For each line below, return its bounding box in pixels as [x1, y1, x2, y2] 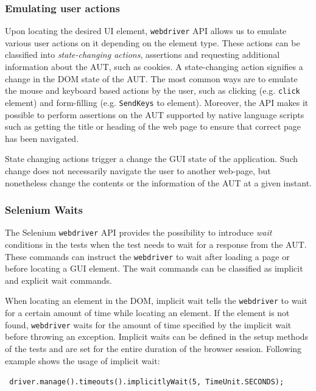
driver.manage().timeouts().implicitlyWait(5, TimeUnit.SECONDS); [9, 378, 284, 387]
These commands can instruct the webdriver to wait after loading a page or [5, 250, 290, 262]
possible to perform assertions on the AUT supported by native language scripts [5, 108, 304, 121]
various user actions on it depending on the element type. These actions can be [5, 36, 300, 49]
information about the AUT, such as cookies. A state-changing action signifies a [5, 60, 303, 73]
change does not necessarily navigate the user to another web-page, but [5, 164, 271, 177]
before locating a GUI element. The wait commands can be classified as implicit [5, 262, 303, 275]
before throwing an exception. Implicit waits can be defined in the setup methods [5, 330, 309, 343]
